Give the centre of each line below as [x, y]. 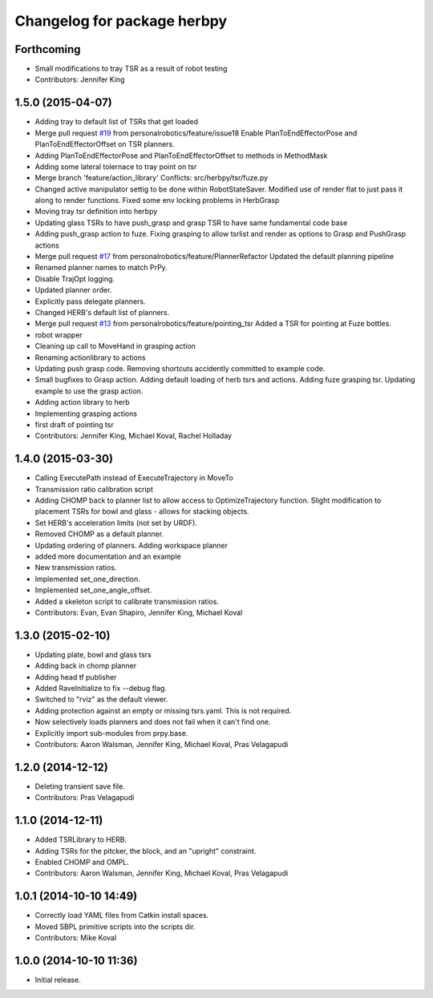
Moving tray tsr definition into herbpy [96, 212]
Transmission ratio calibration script [94, 489]
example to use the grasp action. [89, 391]
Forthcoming [48, 49]
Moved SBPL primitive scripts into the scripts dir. [115, 927]
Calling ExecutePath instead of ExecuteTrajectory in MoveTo [134, 478]
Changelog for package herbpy [121, 21]
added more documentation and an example [108, 556]
